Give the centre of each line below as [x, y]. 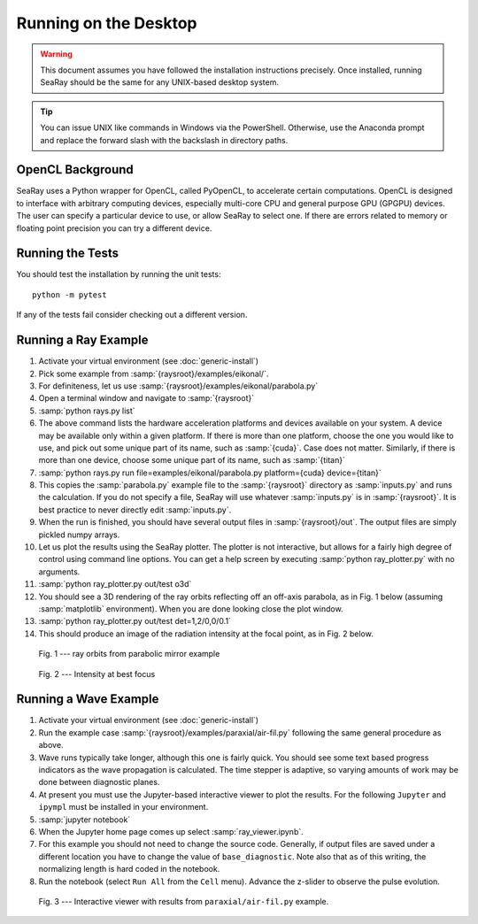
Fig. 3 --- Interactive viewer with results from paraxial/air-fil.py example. [184, 901]
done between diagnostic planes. [99, 782]
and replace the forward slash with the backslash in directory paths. [164, 140]
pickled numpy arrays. [79, 535]
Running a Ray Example [83, 340]
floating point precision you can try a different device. [114, 228]
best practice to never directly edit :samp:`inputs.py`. [135, 510]
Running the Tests [68, 254]
